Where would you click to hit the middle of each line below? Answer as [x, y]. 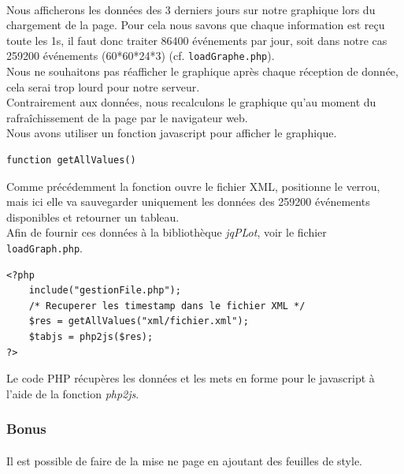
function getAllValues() [71, 160]
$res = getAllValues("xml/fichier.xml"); [139, 321]
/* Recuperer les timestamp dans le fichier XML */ [167, 306]
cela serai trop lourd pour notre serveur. [103, 86]
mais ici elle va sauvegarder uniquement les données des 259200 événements [188, 202]
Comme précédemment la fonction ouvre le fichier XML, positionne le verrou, [193, 186]
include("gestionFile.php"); [105, 291]
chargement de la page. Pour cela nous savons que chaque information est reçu [196, 25]
